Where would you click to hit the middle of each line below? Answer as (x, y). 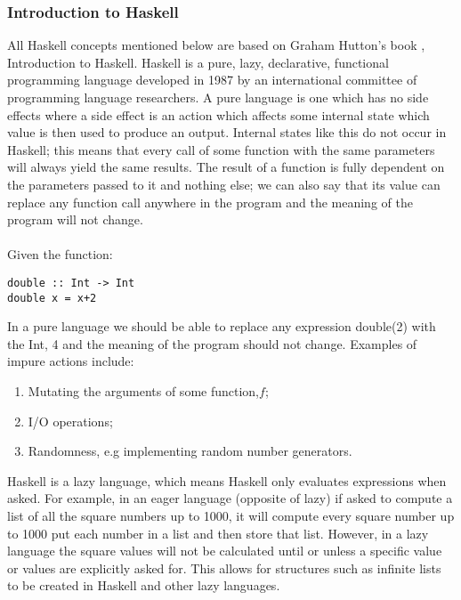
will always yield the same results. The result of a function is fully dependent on (226, 167)
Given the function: (60, 254)
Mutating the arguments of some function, (144, 391)
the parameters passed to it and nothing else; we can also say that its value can (224, 184)
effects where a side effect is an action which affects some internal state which (218, 114)
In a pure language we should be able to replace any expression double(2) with (222, 326)
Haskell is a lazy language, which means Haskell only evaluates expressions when (227, 480)
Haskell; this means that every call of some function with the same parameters (221, 149)
